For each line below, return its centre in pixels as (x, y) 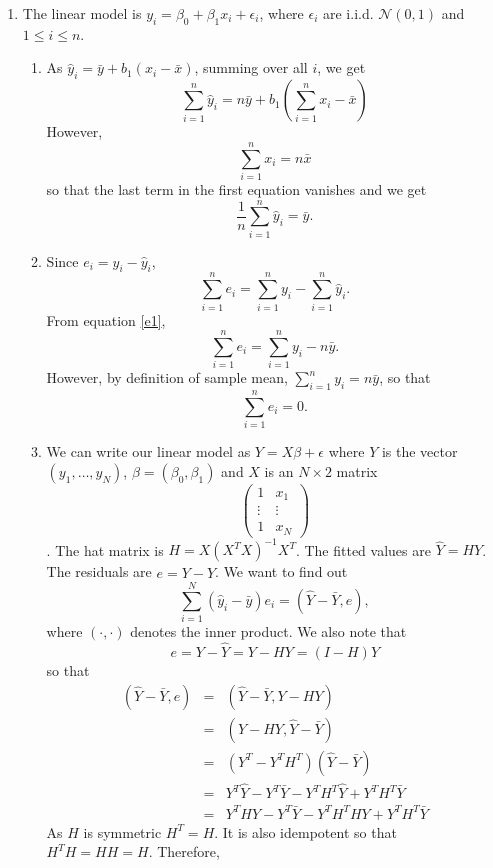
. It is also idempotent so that (305, 831)
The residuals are (99, 571)
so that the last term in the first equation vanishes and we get (236, 188)
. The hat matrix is (105, 549)
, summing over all (251, 67)
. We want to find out (281, 571)
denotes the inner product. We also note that (268, 631)
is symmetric (122, 831)
